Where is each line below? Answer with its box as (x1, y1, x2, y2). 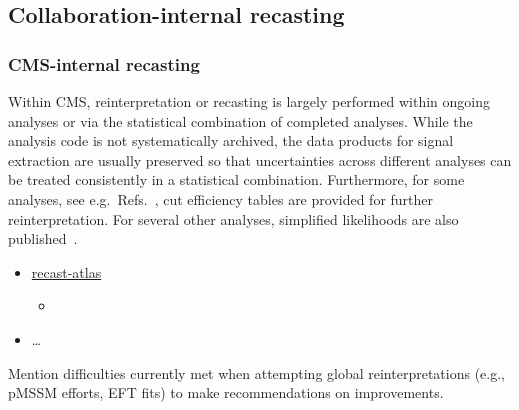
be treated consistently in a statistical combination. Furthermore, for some (8, 169, 465, 190)
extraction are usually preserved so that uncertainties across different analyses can (8, 149, 512, 170)
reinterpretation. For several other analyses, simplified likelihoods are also (8, 208, 459, 229)
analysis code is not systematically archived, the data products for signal (8, 130, 454, 151)
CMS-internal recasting (8, 51, 200, 76)
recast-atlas (31, 261, 102, 282)
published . (8, 228, 78, 249)
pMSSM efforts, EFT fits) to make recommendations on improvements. (8, 382, 444, 403)
